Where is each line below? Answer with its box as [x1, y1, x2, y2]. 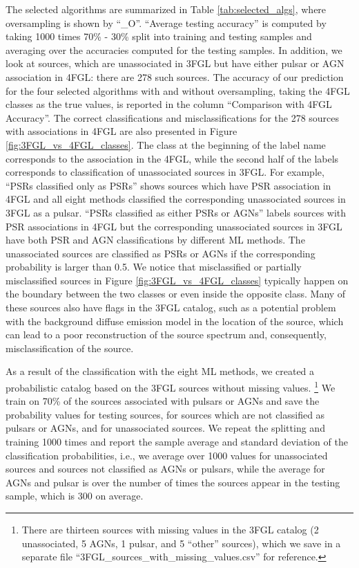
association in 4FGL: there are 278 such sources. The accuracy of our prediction [6, 69, 344, 84]
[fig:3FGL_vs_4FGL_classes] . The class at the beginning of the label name [6, 137, 326, 152]
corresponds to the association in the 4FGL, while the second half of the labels [6, 151, 339, 165]
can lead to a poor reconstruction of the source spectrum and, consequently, [6, 327, 327, 342]
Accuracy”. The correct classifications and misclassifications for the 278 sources [6, 110, 340, 125]
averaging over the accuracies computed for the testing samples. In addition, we [6, 42, 342, 57]
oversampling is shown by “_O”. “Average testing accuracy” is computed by [6, 15, 327, 30]
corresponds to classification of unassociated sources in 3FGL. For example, [6, 165, 324, 179]
